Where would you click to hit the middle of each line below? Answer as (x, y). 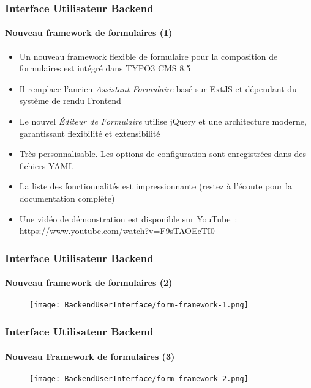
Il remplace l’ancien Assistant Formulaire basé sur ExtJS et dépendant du (158, 88)
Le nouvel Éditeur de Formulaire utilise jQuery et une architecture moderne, (163, 121)
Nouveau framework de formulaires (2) (89, 283)
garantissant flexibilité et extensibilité (90, 133)
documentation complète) (67, 198)
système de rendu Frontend (70, 101)
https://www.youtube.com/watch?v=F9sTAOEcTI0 (117, 231)
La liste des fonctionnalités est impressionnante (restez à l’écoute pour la (156, 186)
